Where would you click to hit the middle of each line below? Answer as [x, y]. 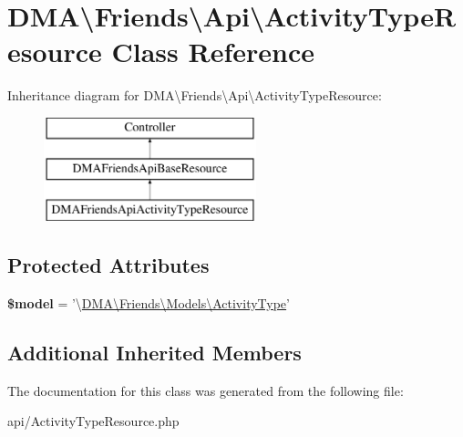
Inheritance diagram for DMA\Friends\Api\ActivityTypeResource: [195, 95]
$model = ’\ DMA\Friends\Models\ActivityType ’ [149, 303]
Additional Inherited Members [154, 353]
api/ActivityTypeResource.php [93, 421]
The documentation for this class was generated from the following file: [206, 390]
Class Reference [213, 52]
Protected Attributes [108, 265]
